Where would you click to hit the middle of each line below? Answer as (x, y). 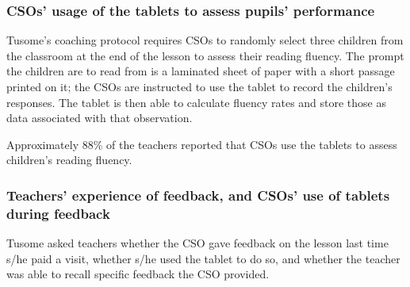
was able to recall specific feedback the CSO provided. (138, 274)
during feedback (58, 213)
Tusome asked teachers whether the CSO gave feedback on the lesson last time (197, 243)
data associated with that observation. (100, 118)
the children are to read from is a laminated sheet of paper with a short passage (201, 71)
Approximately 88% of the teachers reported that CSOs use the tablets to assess (202, 144)
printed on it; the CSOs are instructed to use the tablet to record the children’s (199, 86)
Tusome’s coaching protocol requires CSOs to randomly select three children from (205, 40)
